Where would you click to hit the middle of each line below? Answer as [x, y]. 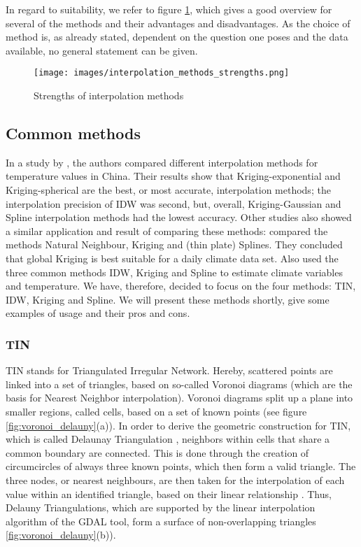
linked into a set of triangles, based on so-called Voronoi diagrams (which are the [179, 384]
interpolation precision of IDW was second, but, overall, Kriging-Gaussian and [174, 203]
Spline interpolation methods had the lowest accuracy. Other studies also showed [179, 217]
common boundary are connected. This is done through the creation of [157, 452]
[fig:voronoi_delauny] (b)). [61, 535]
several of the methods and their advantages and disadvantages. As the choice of [178, 23]
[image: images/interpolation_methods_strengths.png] [162, 73]
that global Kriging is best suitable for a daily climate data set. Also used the [172, 258]
